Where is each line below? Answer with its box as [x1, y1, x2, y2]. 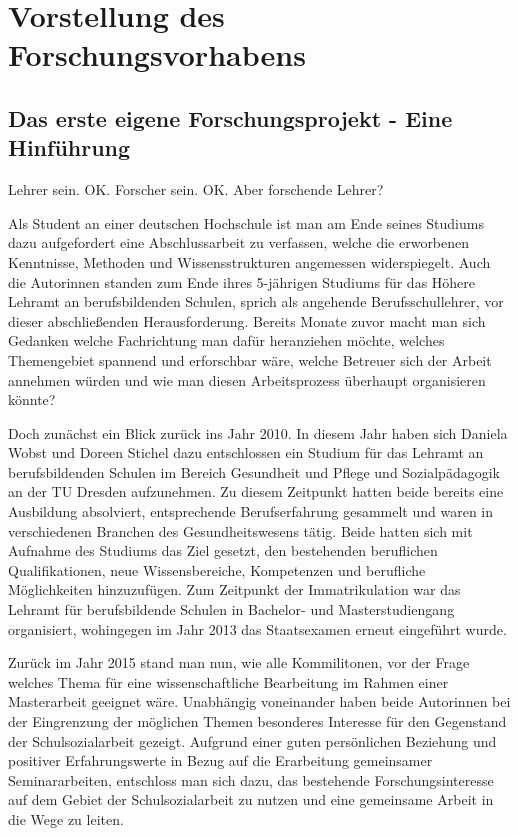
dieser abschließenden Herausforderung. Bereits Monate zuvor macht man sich [8, 310, 486, 331]
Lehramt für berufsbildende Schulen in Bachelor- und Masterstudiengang [8, 599, 455, 620]
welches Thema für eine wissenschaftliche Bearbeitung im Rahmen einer [8, 671, 449, 692]
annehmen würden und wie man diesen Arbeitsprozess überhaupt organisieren [8, 369, 486, 390]
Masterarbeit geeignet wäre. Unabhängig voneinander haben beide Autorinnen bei [8, 691, 511, 712]
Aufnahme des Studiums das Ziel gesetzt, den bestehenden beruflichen [8, 540, 438, 561]
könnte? [8, 389, 56, 410]
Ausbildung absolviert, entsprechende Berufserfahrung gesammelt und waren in [8, 501, 494, 522]
